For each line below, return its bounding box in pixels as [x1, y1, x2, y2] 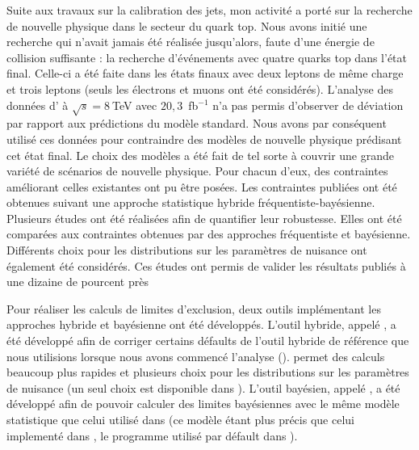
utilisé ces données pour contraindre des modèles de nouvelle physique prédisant [6, 130, 402, 147]
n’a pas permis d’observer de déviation [212, 96, 404, 113]
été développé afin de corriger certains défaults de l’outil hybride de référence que [6, 332, 409, 349]
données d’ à [6, 96, 69, 113]
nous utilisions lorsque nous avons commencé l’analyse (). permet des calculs [6, 347, 385, 364]
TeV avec [112, 96, 157, 113]
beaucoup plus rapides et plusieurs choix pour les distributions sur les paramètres [6, 364, 409, 381]
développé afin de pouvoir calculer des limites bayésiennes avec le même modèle [6, 395, 400, 412]
